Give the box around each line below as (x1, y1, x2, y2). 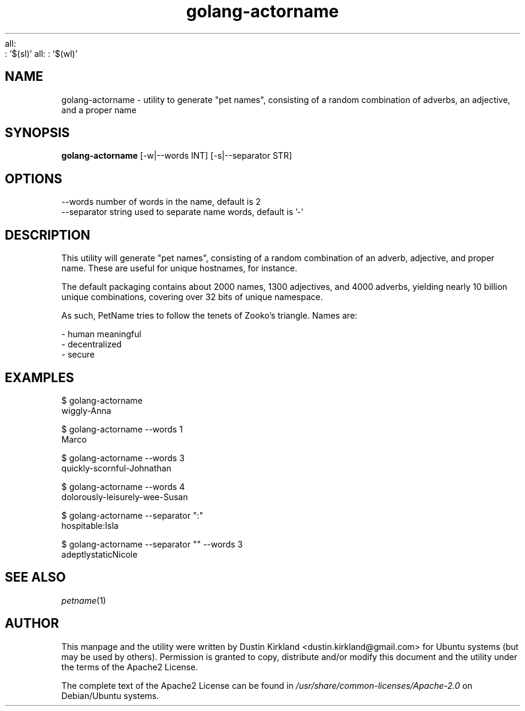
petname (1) (61, 595, 106, 606)
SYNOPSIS (5, 125, 70, 141)
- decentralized (61, 339, 122, 350)
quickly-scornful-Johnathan (61, 462, 171, 473)
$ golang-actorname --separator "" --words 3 (61, 538, 243, 549)
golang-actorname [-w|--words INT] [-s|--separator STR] (61, 150, 292, 161)
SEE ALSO (5, 570, 66, 585)
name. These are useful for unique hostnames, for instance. (61, 263, 297, 274)
